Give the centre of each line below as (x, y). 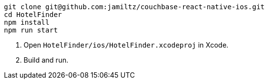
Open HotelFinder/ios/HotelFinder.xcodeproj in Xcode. (126, 45)
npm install (27, 22)
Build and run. (46, 60)
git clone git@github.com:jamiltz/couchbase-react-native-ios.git (134, 7)
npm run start (31, 30)
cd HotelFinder (33, 15)
